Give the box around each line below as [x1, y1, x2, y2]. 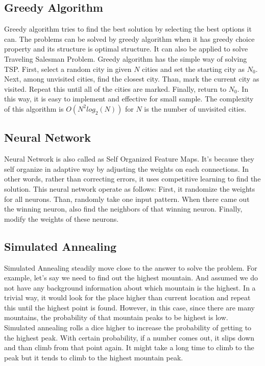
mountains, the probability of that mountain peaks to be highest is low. [4, 312, 228, 323]
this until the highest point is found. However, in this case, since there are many [4, 302, 255, 312]
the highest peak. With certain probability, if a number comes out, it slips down [4, 332, 255, 343]
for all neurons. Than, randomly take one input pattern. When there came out [4, 193, 250, 204]
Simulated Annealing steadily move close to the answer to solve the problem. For [4, 262, 257, 273]
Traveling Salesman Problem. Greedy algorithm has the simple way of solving [4, 53, 247, 64]
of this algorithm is [4, 103, 64, 114]
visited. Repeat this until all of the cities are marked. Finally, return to [4, 83, 227, 94]
